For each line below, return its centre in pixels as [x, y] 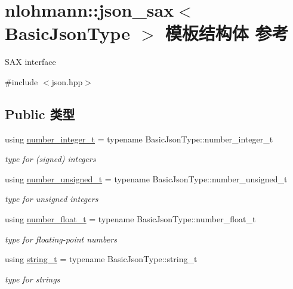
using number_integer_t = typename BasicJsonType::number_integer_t [139, 139]
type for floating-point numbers [61, 239]
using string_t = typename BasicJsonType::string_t [101, 259]
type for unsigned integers [52, 199]
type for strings [33, 279]
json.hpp [67, 81]
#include [21, 81]
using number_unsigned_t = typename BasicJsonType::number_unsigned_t [146, 178]
